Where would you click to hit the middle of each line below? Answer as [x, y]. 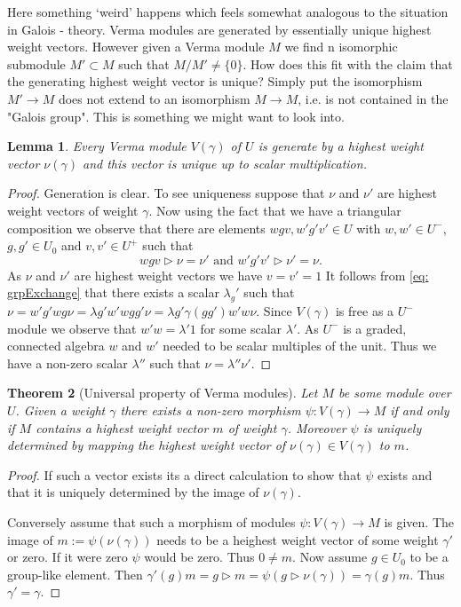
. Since [274, 311]
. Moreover [317, 427]
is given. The [419, 522]
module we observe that [72, 328]
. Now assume [330, 557]
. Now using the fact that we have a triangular [275, 210]
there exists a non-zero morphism [211, 410]
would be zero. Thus [199, 557]
